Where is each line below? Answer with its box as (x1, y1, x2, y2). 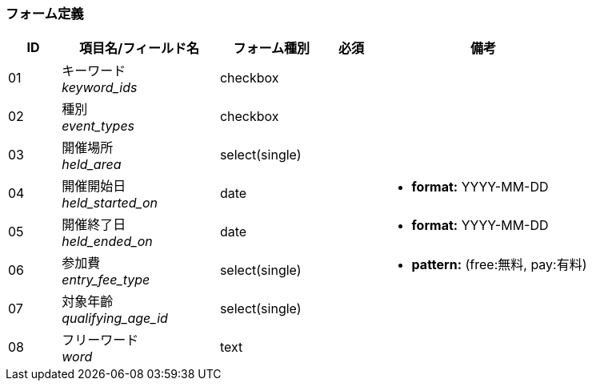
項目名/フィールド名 (79, 40, 200, 57)
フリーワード (62, 332, 139, 349)
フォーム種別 (233, 40, 310, 57)
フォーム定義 (6, 6, 84, 22)
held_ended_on (62, 233, 153, 250)
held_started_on (62, 195, 158, 212)
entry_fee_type (62, 272, 150, 288)
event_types (62, 118, 135, 135)
